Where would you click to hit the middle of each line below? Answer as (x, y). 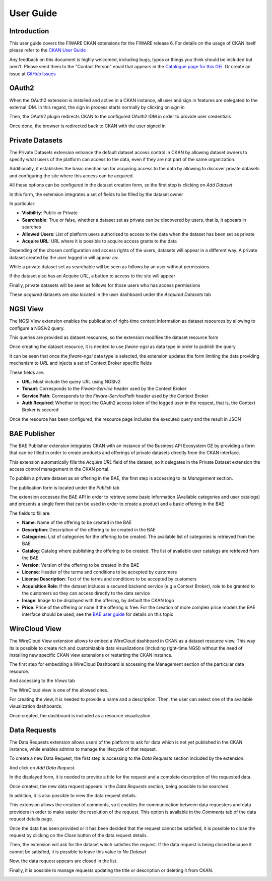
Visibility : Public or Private (50, 213)
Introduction (29, 31)
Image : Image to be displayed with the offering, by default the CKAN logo (98, 600)
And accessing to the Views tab (42, 681)
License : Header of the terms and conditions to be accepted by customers (99, 572)
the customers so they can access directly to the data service (86, 593)
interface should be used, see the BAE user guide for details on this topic (98, 614)
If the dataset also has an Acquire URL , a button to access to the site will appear (92, 276)
